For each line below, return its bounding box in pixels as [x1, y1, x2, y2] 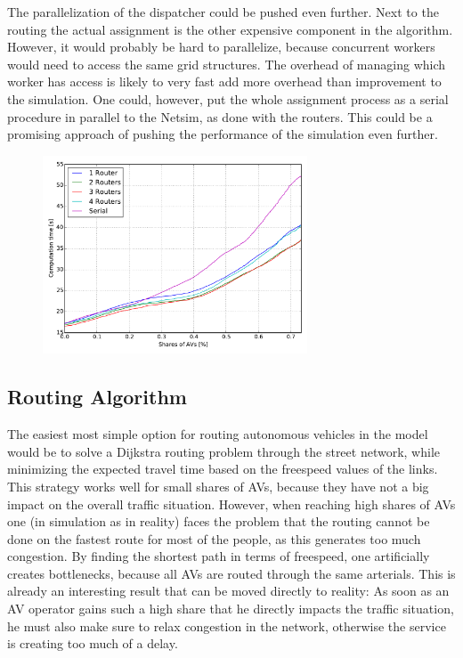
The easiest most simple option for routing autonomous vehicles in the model [7, 425, 428, 443]
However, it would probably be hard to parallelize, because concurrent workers [7, 37, 435, 56]
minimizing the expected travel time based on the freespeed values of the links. [7, 459, 438, 478]
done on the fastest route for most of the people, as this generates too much [7, 529, 421, 548]
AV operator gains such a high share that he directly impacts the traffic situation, [7, 599, 454, 618]
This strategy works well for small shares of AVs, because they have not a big [7, 476, 429, 495]
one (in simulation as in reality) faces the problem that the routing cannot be [7, 512, 430, 531]
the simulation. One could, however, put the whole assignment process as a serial [7, 89, 449, 108]
